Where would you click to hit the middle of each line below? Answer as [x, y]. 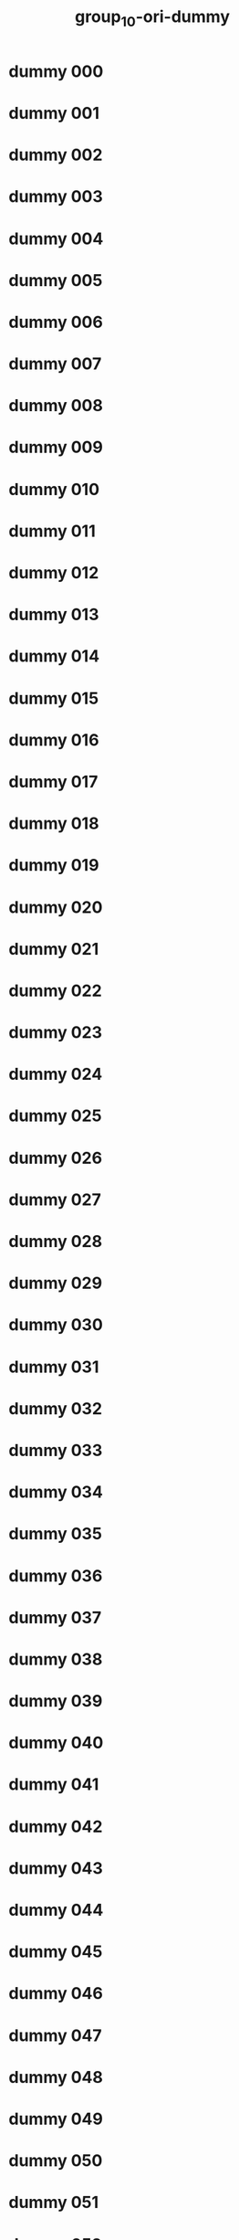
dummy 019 [54, 866]
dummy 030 [56, 1325]
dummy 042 [56, 1827]
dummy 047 [55, 2035]
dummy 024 [56, 1074]
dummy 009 [56, 447]
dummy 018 [54, 824]
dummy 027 [55, 1199]
